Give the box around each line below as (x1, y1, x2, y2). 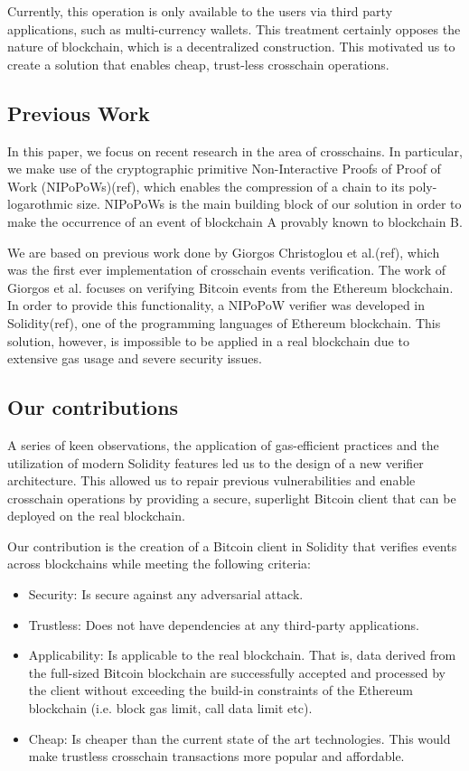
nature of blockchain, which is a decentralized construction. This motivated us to (7, 37, 455, 56)
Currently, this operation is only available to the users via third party (7, 2, 393, 20)
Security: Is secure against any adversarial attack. (28, 585, 304, 604)
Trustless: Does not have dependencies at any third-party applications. (28, 615, 419, 634)
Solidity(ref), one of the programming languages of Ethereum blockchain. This (7, 313, 441, 332)
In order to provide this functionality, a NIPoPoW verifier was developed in (7, 296, 425, 315)
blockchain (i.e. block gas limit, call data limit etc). (28, 699, 313, 718)
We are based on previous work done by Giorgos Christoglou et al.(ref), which (7, 242, 440, 261)
